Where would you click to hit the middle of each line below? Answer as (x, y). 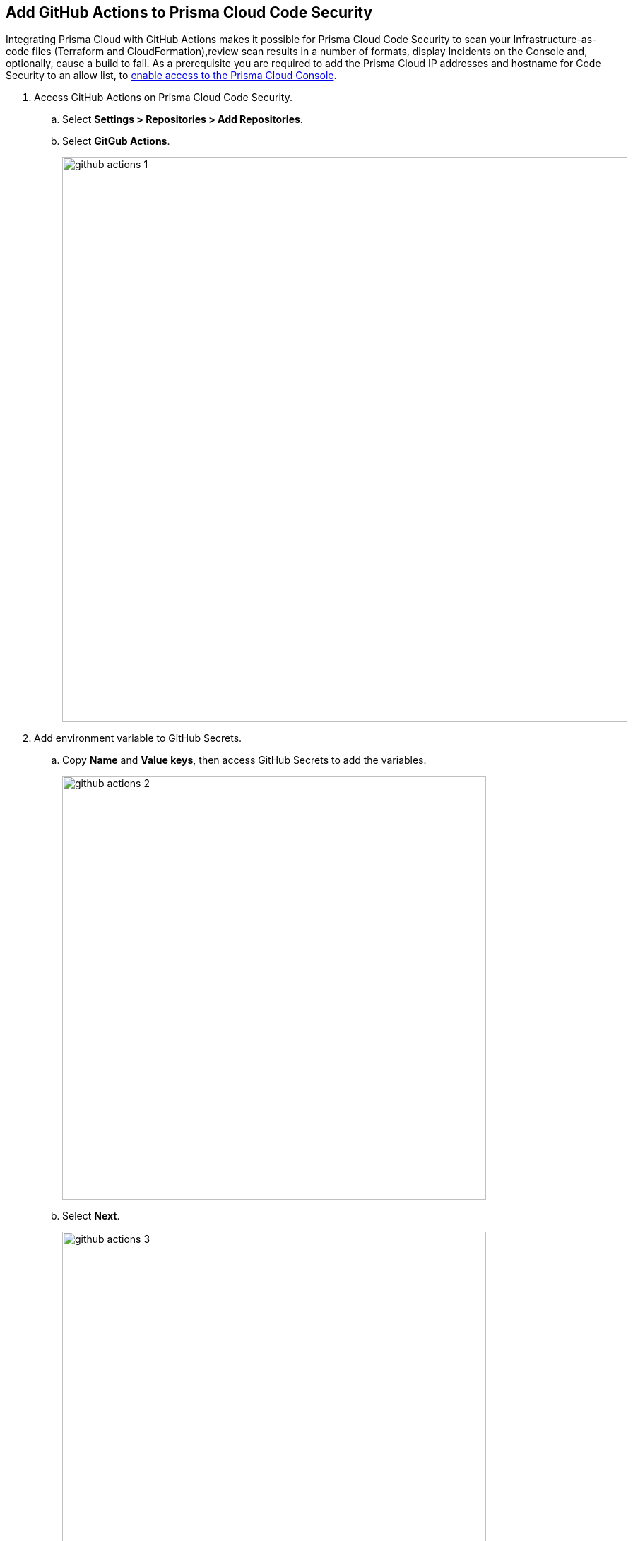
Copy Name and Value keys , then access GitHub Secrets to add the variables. (244, 760)
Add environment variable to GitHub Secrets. (138, 738)
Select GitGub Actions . (116, 141)
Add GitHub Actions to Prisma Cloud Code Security (189, 12)
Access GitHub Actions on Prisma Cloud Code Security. (164, 98)
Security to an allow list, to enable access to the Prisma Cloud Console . (171, 76)
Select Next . (91, 1216)
